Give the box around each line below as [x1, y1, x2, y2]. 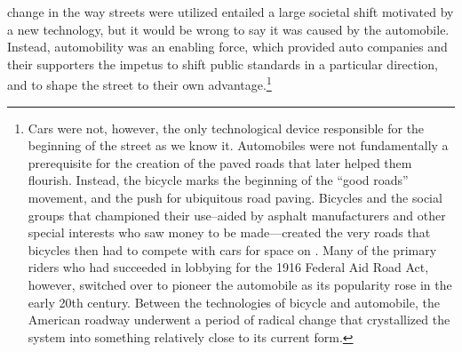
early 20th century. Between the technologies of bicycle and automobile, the [28, 292, 440, 311]
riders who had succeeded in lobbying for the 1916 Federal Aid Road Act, [28, 258, 429, 276]
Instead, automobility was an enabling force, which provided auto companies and [7, 37, 448, 56]
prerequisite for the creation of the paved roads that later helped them [28, 153, 412, 172]
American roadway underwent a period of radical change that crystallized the [28, 310, 450, 329]
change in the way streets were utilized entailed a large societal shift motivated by [7, 3, 454, 20]
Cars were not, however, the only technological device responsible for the [28, 118, 425, 137]
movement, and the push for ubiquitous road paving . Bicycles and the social [28, 188, 442, 206]
